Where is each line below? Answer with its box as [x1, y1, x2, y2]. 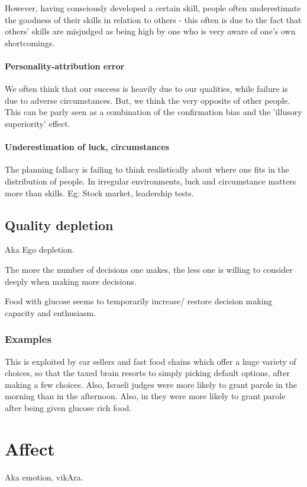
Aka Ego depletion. [5, 243, 75, 256]
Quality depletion [5, 215, 114, 234]
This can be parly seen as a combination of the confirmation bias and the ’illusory [5, 106, 302, 118]
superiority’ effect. [5, 117, 70, 129]
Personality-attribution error [5, 59, 125, 72]
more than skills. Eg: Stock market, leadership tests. [5, 186, 194, 199]
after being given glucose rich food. [5, 401, 132, 413]
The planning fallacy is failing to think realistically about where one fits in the [5, 163, 290, 176]
